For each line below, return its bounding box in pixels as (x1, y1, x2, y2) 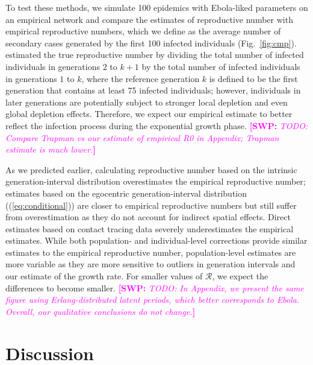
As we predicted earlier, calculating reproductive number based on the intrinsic (5, 163, 297, 176)
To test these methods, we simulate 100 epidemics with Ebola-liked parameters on (5, 1, 308, 13)
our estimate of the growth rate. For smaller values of (5, 270, 203, 282)
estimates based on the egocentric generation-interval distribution (5, 186, 247, 199)
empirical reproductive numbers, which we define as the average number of (5, 25, 281, 37)
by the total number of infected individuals (141, 60, 300, 72)
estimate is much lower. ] (5, 143, 96, 156)
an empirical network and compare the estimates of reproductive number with (5, 13, 293, 25)
